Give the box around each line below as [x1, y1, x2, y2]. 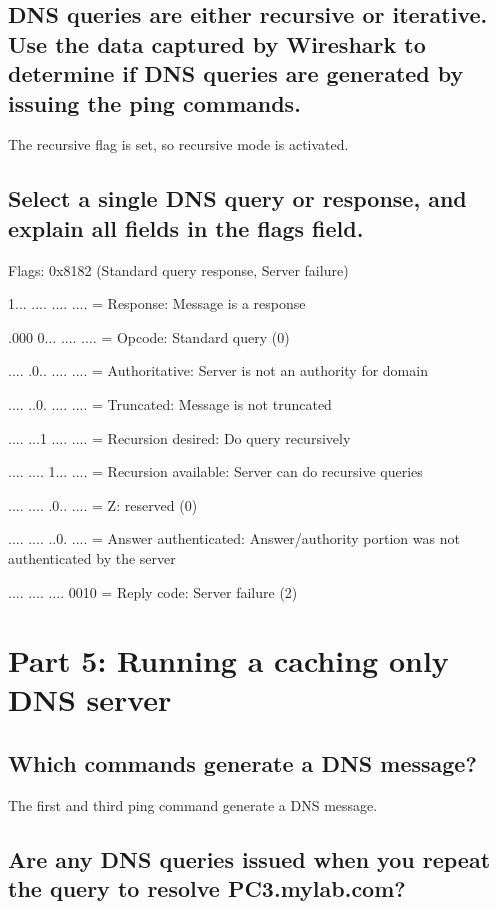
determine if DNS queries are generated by [8, 58, 464, 89]
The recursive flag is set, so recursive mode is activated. [8, 134, 349, 155]
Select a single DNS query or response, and [8, 183, 467, 214]
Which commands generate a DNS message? [8, 748, 477, 779]
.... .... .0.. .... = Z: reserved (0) [8, 494, 198, 515]
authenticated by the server [8, 547, 176, 568]
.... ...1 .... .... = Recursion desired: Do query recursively [8, 427, 351, 448]
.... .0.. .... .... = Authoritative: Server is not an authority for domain [8, 360, 428, 381]
